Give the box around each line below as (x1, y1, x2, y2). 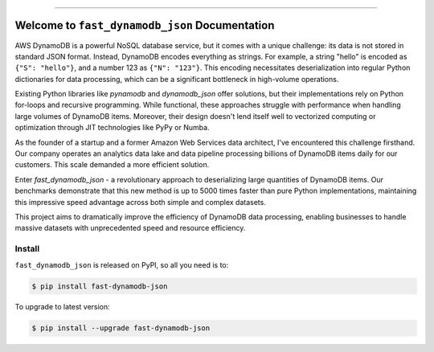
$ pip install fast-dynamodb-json (31, 281, 168, 291)
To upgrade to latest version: (14, 302, 110, 312)
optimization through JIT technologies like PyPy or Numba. (14, 123, 210, 133)
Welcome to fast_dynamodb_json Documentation (14, 18, 275, 32)
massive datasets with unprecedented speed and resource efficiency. (14, 223, 246, 233)
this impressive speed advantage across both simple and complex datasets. (14, 197, 267, 207)
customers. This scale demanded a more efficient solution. (14, 160, 210, 170)
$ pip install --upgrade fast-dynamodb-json (31, 324, 211, 333)
